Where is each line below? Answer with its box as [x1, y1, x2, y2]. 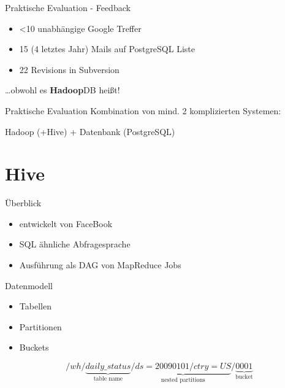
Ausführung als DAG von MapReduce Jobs [19, 258, 181, 271]
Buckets [19, 341, 49, 354]
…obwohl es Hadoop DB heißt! [5, 83, 120, 96]
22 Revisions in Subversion [19, 63, 120, 76]
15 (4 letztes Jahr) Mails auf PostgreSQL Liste [19, 42, 195, 55]
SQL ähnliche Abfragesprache [19, 238, 131, 250]
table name [93, 375, 123, 382]
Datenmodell [5, 279, 53, 292]
